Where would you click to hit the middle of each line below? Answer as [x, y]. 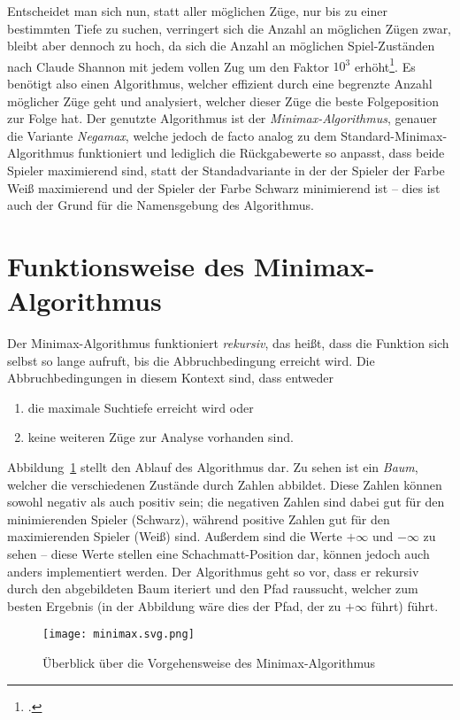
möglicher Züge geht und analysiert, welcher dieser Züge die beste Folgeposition [223, 101]
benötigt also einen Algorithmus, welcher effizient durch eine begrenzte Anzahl [220, 84]
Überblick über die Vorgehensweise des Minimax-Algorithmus [209, 663]
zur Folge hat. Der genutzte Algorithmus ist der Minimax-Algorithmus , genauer [222, 118]
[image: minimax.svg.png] [119, 635]
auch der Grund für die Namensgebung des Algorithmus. [161, 205]
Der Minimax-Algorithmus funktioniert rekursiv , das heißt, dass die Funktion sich [228, 343]
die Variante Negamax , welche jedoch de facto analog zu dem [172, 135]
